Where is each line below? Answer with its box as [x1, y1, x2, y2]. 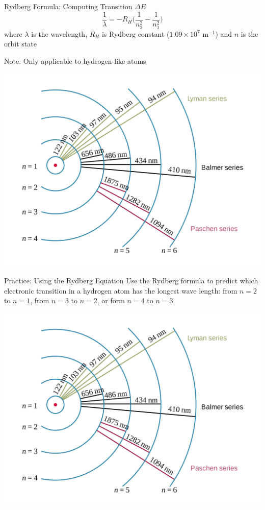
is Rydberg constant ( [101, 28, 170, 39]
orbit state [4, 38, 37, 49]
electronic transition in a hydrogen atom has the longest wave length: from [4, 285, 237, 296]
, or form [97, 295, 125, 306]
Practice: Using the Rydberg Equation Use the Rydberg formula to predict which [4, 275, 258, 286]
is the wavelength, [31, 28, 88, 39]
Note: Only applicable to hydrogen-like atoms [4, 55, 146, 66]
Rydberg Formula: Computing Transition [4, 1, 132, 11]
